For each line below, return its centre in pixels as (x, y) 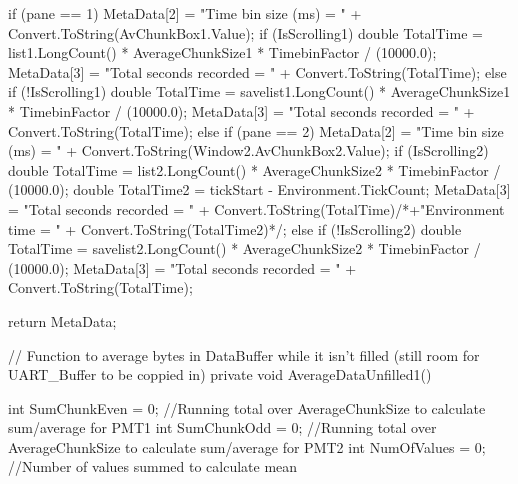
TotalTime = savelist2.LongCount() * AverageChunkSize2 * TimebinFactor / (244, 248)
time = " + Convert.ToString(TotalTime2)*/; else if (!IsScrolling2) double (235, 228)
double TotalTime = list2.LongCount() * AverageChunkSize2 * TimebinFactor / (254, 169)
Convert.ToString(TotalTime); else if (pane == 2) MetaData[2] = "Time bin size (256, 130)
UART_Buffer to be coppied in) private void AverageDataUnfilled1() (220, 374)
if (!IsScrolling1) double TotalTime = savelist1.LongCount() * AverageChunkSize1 (259, 91)
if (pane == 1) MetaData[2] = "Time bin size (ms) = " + (185, 13)
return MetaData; (62, 320)
